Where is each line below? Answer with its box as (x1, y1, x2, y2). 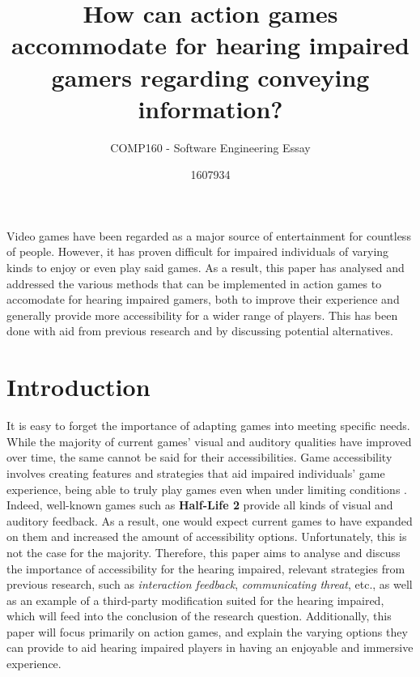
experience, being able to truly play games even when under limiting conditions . (6, 480, 407, 497)
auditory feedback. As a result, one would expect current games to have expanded (6, 512, 413, 529)
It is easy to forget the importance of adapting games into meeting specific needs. (6, 417, 410, 434)
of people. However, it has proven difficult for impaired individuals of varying (6, 243, 389, 260)
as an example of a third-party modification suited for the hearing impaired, (6, 591, 384, 608)
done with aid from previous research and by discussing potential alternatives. (6, 322, 393, 339)
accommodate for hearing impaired (11, 28, 409, 62)
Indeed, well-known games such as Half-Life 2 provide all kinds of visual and (6, 496, 393, 513)
